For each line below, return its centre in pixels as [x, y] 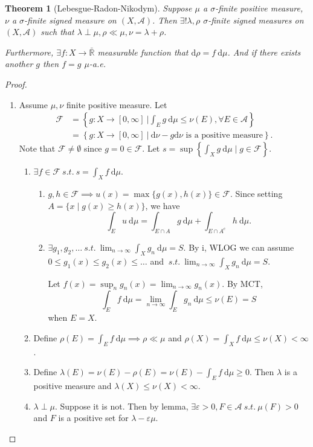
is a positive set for [93, 418]
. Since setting [256, 194]
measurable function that [143, 52]
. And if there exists [264, 52]
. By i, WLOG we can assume [239, 247]
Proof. [16, 84]
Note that [37, 148]
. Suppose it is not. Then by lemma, [121, 406]
